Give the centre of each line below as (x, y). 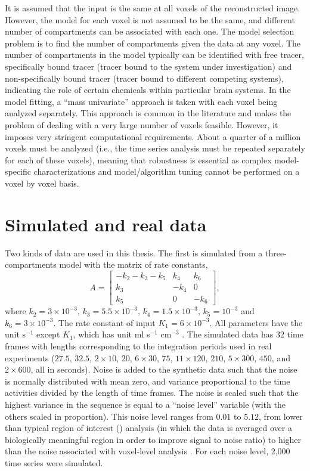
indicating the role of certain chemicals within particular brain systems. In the (148, 90)
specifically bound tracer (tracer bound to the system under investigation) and (148, 66)
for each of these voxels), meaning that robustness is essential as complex (138, 159)
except (48, 334)
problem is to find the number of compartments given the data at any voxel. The (153, 43)
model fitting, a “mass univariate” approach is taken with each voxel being (141, 101)
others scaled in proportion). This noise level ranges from (109, 416)
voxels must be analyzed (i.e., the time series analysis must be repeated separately (155, 148)
